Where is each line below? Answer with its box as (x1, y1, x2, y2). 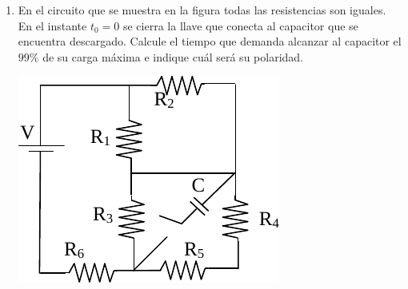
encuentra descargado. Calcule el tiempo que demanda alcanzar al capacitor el (18, 33, 402, 49)
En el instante (18, 17, 87, 34)
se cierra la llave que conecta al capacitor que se (122, 17, 358, 34)
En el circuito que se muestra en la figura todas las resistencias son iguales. (18, 2, 386, 18)
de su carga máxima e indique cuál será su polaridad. (42, 48, 303, 65)
